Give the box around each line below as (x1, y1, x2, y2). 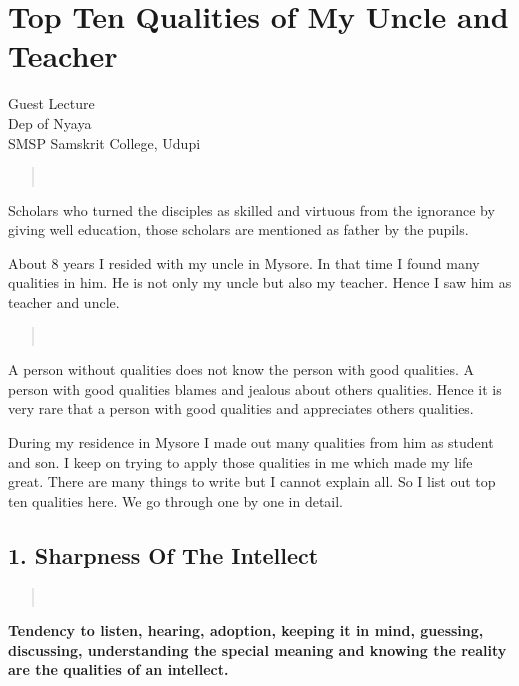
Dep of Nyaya (8, 112, 92, 133)
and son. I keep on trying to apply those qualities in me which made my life (8, 451, 473, 472)
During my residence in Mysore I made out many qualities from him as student (8, 432, 494, 453)
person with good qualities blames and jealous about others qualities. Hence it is (8, 378, 502, 399)
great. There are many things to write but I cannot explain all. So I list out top (8, 471, 496, 492)
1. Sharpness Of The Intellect (8, 539, 319, 570)
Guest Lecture (8, 93, 95, 114)
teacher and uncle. (8, 292, 120, 313)
